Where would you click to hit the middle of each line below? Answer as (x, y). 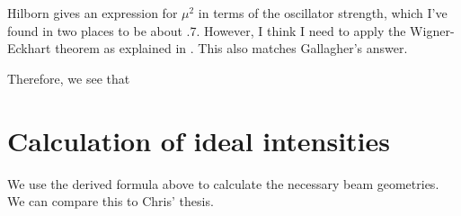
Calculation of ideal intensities (199, 140)
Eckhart (29, 48)
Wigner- (432, 30)
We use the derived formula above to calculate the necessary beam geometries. (223, 183)
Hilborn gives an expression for (93, 13)
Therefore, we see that (69, 78)
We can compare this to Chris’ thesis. (111, 201)
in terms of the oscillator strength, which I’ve (323, 13)
